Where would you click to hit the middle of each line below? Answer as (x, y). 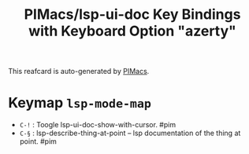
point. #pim (38, 141)
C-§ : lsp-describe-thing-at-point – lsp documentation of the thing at (130, 133)
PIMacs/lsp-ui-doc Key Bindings (132, 15)
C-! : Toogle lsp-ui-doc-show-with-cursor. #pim (97, 125)
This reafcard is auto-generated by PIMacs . (79, 71)
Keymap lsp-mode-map (80, 103)
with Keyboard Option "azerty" (132, 31)
